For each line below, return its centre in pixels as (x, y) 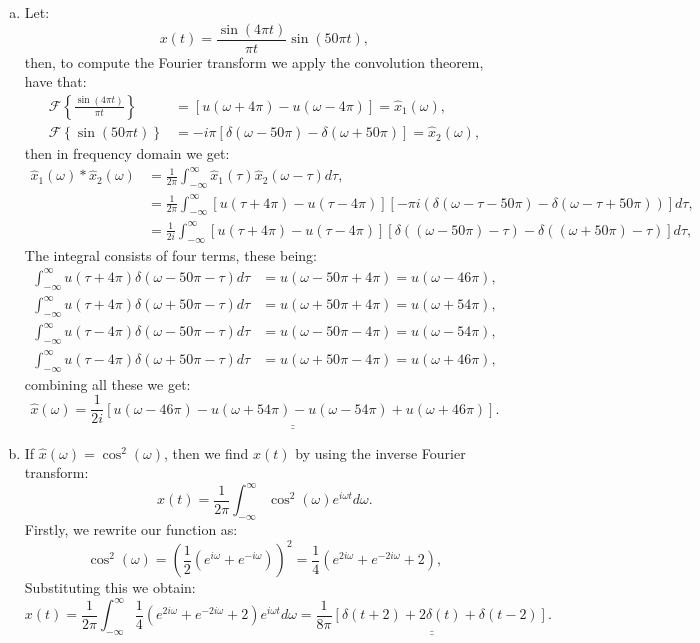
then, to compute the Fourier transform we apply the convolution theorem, (254, 61)
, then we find (206, 452)
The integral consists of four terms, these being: (170, 254)
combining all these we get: (107, 383)
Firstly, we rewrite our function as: (131, 529)
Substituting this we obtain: (110, 587)
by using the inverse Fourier (380, 452)
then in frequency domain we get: (127, 153)
